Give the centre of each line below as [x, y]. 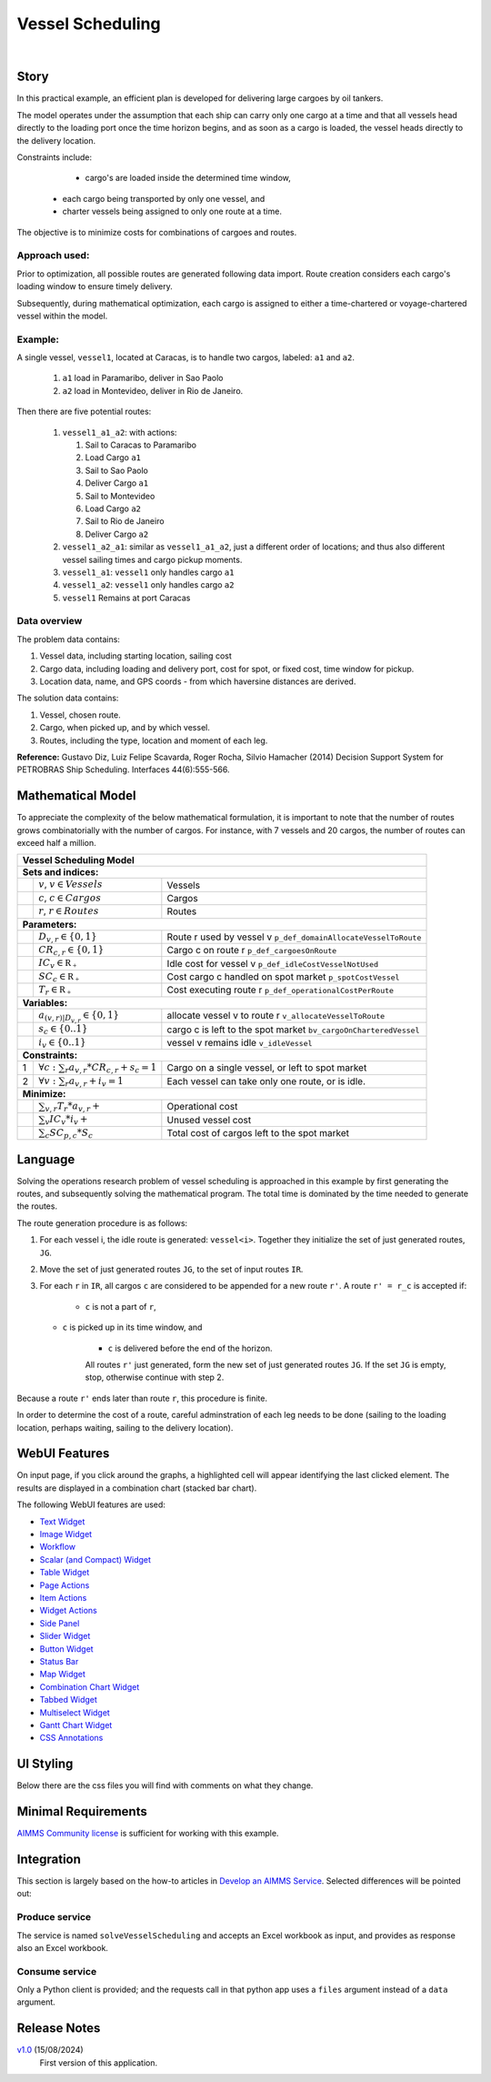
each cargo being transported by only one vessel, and [164, 198]
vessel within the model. [62, 316]
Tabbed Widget [68, 1700]
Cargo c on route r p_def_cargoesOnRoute [252, 950]
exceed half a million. [56, 843]
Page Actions [65, 1585]
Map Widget [63, 1675]
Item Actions [63, 1597]
